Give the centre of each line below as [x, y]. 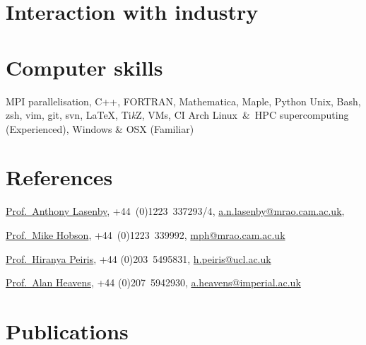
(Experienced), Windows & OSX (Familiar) [100, 128]
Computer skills [84, 67]
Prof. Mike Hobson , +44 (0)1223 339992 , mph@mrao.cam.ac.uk [146, 235]
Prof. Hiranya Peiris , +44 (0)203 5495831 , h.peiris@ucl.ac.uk [138, 258]
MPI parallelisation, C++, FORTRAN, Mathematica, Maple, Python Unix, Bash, [183, 101]
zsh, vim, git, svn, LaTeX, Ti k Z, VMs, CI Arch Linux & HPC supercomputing [177, 115]
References [59, 177]
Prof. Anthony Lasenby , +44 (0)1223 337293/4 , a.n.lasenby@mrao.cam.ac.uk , [175, 211]
